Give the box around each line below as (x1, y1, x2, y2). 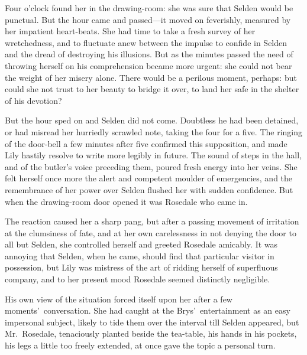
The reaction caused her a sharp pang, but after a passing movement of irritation (5, 215, 299, 227)
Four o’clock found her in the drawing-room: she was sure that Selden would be (5, 2, 293, 14)
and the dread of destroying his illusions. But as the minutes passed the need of (5, 48, 293, 60)
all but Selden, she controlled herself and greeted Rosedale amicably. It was (5, 238, 278, 250)
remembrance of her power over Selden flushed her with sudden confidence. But (5, 183, 293, 196)
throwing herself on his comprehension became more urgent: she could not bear (5, 59, 292, 71)
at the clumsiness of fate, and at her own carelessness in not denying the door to (5, 226, 296, 239)
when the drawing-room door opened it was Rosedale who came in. (5, 195, 248, 207)
